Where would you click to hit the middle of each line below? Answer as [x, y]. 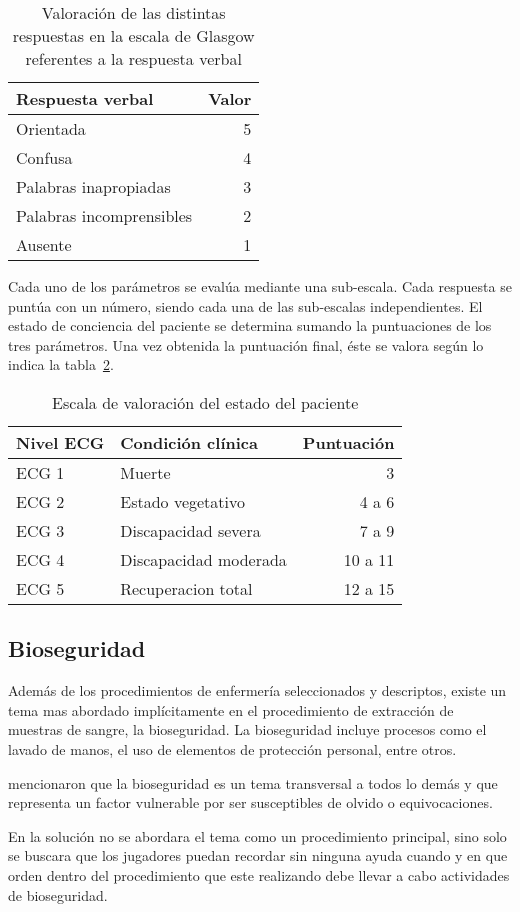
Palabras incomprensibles [104, 215]
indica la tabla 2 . [61, 364]
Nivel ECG [60, 442]
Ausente [44, 244]
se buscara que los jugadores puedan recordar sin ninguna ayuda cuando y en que [258, 855]
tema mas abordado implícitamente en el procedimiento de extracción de [231, 709]
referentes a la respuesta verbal [133, 58]
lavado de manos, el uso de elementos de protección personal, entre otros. [232, 748]
